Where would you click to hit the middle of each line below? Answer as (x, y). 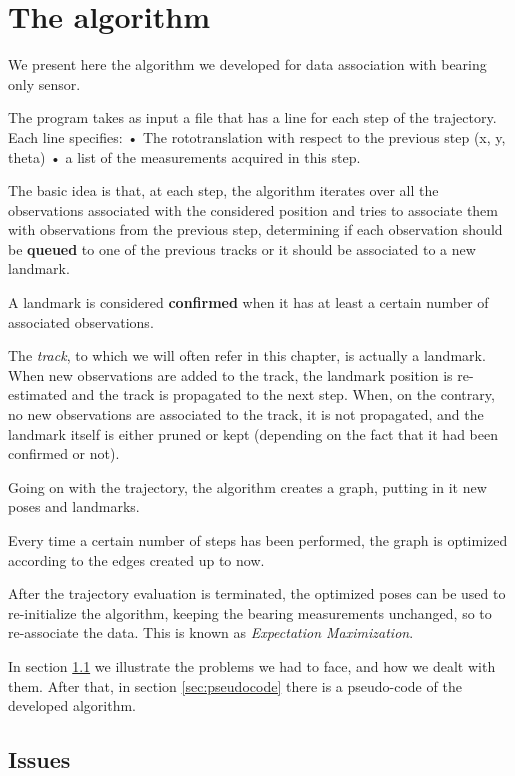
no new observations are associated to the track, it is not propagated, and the (246, 414)
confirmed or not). (64, 453)
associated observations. (81, 321)
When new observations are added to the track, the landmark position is (230, 374)
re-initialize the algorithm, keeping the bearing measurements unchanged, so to (250, 612)
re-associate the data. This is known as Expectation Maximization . (211, 632)
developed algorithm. (72, 705)
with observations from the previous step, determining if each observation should (255, 229)
